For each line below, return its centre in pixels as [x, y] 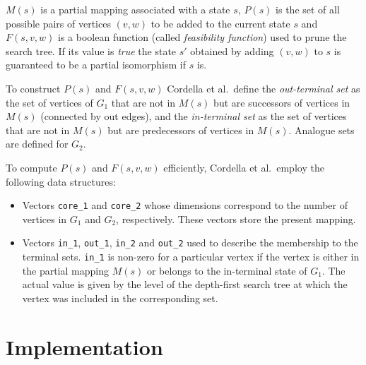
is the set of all [308, 9]
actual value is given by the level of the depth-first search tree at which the [185, 284]
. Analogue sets [321, 130]
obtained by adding [232, 50]
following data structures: [61, 181]
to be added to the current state [220, 23]
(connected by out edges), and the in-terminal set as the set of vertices [194, 116]
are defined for [37, 144]
